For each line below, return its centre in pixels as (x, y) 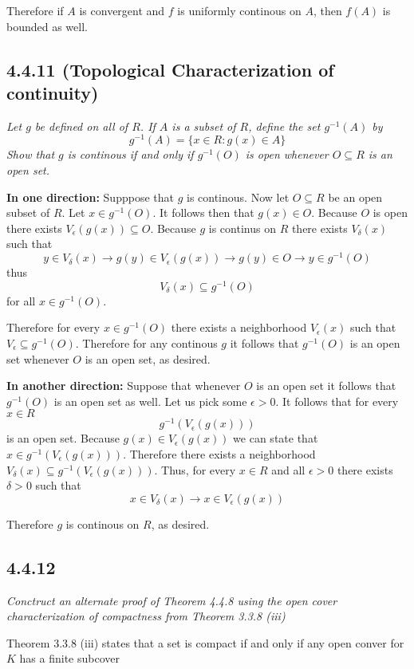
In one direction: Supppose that (90, 197)
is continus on (242, 228)
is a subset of (204, 126)
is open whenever (287, 154)
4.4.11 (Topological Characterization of (170, 69)
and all (288, 469)
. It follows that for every (337, 401)
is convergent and (122, 10)
